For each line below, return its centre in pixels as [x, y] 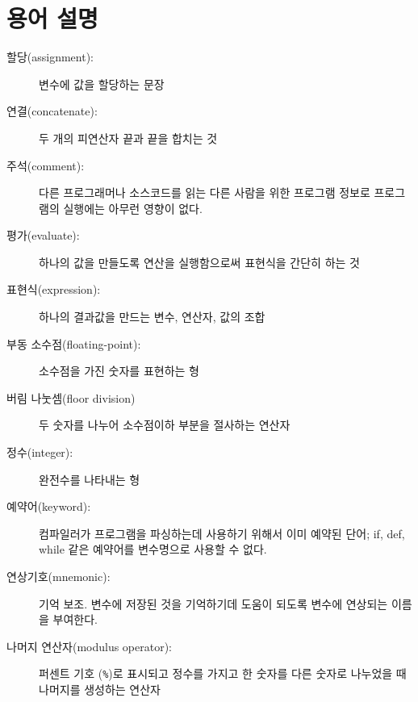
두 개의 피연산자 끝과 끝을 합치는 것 [128, 138]
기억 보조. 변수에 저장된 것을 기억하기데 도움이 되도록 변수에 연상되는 [213, 603]
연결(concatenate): [52, 111]
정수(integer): [40, 452]
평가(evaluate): [43, 235]
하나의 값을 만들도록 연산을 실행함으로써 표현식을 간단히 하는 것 [199, 262]
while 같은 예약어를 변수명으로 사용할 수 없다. [153, 549]
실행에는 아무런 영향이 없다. [133, 208]
